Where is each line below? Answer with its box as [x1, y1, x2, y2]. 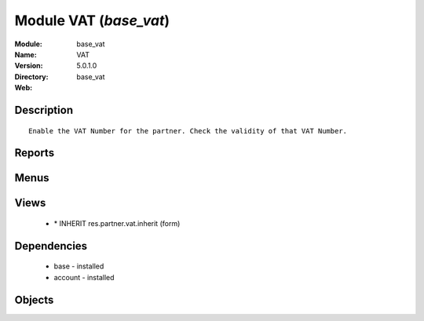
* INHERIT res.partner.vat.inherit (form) [53, 218, 181, 228]
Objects [14, 293, 54, 306]
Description [14, 103, 74, 117]
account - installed [53, 272, 115, 282]
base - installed [53, 261, 104, 271]
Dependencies [14, 239, 88, 253]
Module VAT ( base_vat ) [14, 12, 170, 29]
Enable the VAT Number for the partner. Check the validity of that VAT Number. [28, 126, 348, 135]
